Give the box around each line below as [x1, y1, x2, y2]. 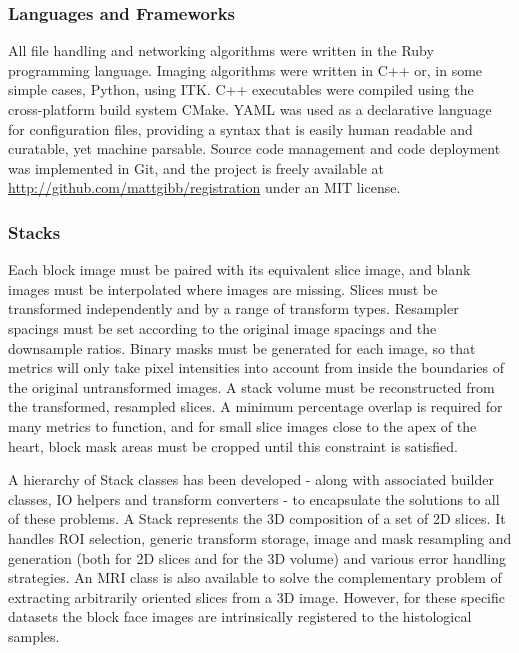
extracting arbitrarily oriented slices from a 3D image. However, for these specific [8, 586, 505, 607]
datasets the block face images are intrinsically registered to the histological [8, 606, 472, 627]
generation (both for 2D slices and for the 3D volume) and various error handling [8, 547, 506, 568]
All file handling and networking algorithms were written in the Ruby [8, 40, 434, 61]
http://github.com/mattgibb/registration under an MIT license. [8, 177, 401, 198]
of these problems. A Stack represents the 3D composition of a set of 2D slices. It [8, 508, 506, 529]
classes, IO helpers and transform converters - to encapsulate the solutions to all [8, 488, 500, 509]
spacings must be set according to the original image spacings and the [8, 317, 437, 338]
